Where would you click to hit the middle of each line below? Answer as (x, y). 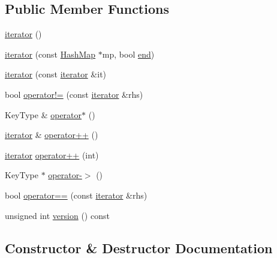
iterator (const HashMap (50, 54)
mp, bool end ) (128, 54)
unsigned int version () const (57, 215)
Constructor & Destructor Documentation (139, 247)
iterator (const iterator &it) (56, 74)
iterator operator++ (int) (52, 154)
